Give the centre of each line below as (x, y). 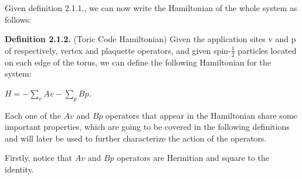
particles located (267, 50)
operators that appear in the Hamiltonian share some (201, 115)
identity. (19, 169)
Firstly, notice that (39, 158)
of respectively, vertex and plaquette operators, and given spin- (118, 50)
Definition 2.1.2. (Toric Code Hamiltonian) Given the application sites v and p (150, 39)
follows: (18, 19)
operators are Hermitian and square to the (193, 158)
